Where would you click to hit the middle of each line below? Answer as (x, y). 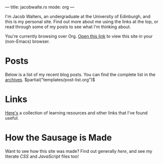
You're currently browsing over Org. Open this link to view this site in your (79, 36)
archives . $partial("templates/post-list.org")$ (50, 79)
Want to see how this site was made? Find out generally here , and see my (79, 151)
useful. (12, 118)
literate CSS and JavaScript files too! (42, 156)
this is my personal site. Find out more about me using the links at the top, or (82, 22)
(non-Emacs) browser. (27, 41)
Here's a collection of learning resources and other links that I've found (76, 113)
